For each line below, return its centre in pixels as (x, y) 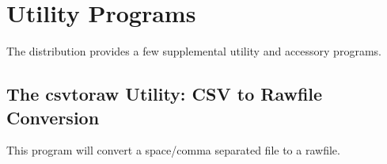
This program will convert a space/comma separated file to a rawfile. (173, 150)
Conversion (53, 117)
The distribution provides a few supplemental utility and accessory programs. (194, 51)
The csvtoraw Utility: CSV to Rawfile (165, 94)
